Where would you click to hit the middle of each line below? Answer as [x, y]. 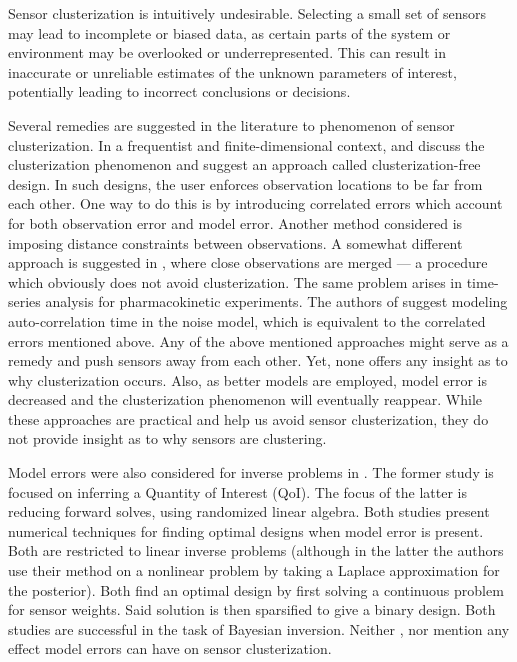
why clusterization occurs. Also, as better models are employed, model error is [248, 379]
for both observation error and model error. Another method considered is [235, 222]
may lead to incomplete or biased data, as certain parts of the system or [229, 32]
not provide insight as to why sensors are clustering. [167, 438]
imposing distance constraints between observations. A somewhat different [235, 242]
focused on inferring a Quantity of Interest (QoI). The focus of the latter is [237, 491]
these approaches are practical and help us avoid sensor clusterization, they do [248, 418]
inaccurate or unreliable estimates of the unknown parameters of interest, [232, 71]
